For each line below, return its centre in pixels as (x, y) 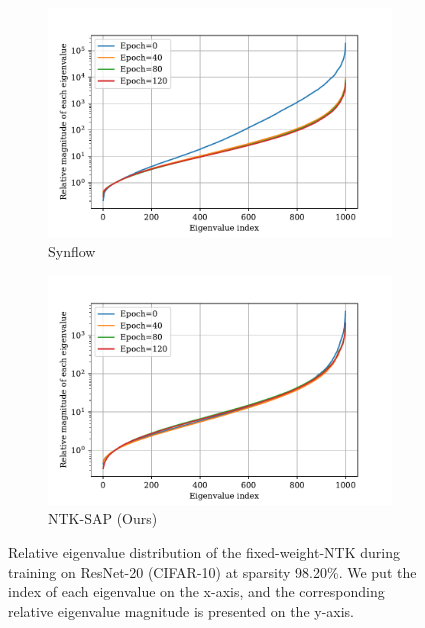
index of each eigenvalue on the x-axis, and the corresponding (196, 591)
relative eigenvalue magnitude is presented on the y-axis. (181, 610)
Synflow (72, 250)
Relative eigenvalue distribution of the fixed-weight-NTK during (204, 552)
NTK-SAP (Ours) (103, 518)
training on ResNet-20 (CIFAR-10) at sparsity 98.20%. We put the (212, 571)
